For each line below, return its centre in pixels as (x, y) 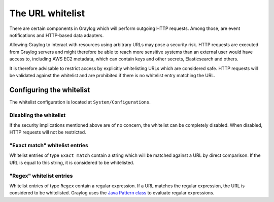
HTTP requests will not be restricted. (48, 132)
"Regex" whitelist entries (41, 176)
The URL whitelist (47, 13)
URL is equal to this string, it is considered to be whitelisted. (72, 162)
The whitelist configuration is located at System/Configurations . (80, 102)
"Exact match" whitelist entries (49, 146)
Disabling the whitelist (38, 115)
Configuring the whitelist (50, 90)
